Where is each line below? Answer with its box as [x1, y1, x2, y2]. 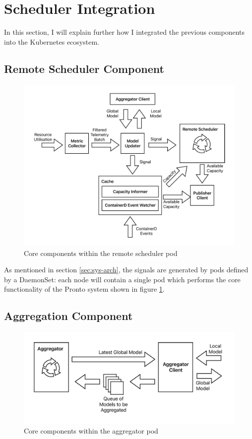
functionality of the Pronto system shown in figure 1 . [4, 284, 165, 294]
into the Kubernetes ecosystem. [4, 36, 99, 47]
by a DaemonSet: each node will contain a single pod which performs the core [4, 274, 241, 284]
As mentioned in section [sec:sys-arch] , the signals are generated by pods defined [4, 264, 249, 275]
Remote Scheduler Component [4, 61, 164, 76]
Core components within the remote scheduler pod [24, 248, 178, 258]
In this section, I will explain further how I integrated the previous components [4, 27, 245, 37]
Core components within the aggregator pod [24, 426, 158, 436]
